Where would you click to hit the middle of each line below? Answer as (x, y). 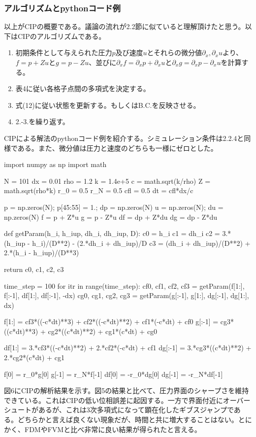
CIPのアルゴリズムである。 (62, 36)
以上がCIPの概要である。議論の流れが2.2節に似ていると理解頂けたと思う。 (125, 26)
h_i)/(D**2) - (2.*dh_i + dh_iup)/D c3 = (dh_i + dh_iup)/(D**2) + (141, 243)
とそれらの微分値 (175, 52)
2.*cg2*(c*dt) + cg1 (34, 357)
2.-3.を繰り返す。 (42, 121)
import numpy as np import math (55, 164)
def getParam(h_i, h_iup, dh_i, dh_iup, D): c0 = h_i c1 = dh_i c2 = (112, 233)
